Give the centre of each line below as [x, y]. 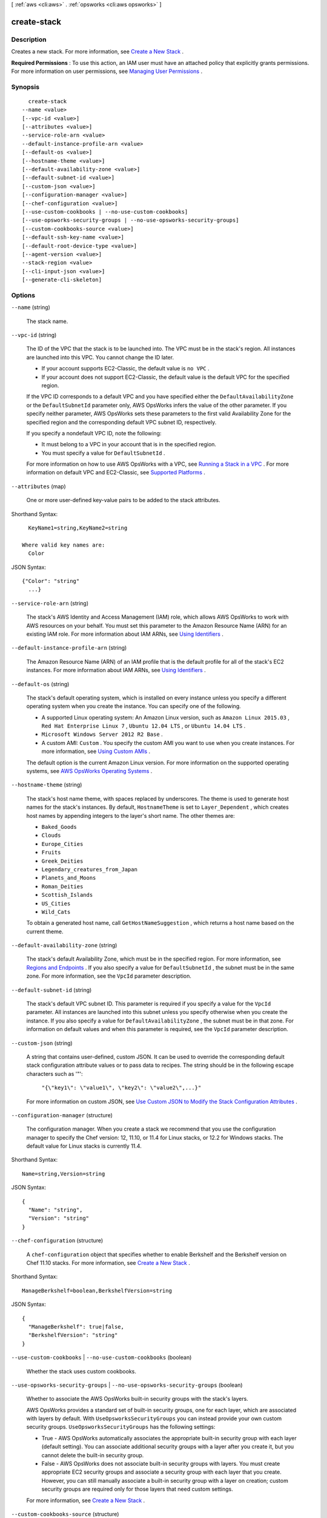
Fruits [51, 853]
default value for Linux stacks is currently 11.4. [84, 1146]
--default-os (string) [40, 684]
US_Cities [56, 904]
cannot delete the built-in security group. [93, 1455]
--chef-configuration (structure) [57, 1241]
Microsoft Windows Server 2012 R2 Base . [102, 734]
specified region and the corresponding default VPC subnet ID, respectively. [121, 422]
